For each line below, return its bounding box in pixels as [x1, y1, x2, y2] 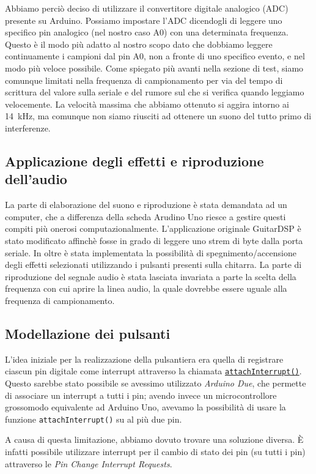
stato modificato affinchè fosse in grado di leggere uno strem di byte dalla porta [5, 234, 303, 246]
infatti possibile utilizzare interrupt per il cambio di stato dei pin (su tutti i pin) [5, 445, 306, 457]
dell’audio [5, 169, 67, 188]
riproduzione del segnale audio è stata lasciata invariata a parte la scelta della [5, 270, 296, 283]
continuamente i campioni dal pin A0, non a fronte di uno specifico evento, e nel [5, 50, 305, 62]
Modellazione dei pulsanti [5, 324, 171, 343]
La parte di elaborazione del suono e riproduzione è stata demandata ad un [5, 198, 287, 211]
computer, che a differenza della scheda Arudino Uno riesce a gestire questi [5, 210, 286, 223]
